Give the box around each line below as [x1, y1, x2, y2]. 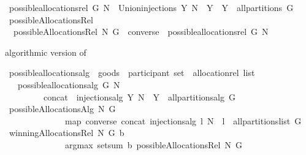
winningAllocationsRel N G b [9, 126, 124, 139]
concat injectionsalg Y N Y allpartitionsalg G [43, 90, 235, 103]
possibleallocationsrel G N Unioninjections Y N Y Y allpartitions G [9, 1, 294, 13]
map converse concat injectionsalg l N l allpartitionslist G [64, 114, 302, 127]
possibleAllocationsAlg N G [9, 102, 116, 115]
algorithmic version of [5, 45, 86, 58]
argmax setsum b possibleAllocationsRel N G [64, 138, 242, 151]
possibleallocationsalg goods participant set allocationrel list [9, 66, 255, 79]
